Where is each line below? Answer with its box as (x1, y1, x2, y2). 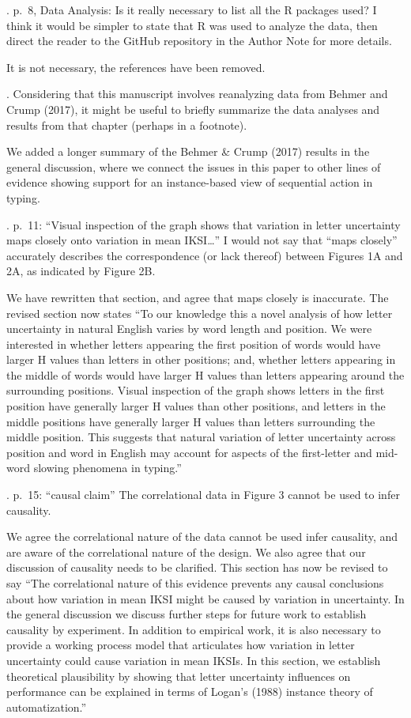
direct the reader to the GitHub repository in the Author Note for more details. (6, 32, 392, 49)
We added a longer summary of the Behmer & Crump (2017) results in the (6, 143, 370, 160)
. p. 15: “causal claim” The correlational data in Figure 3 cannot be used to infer (6, 486, 400, 503)
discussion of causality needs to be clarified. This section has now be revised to (6, 559, 388, 576)
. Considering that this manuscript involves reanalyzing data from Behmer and (6, 85, 388, 102)
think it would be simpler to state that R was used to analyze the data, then (6, 17, 378, 33)
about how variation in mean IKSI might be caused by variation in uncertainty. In (6, 590, 405, 607)
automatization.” (6, 698, 87, 715)
